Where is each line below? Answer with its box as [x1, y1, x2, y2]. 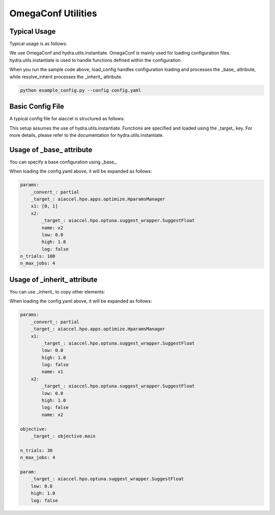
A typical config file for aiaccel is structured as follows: [9, 115, 125, 122]
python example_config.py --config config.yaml [20, 87, 141, 93]
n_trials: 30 [20, 447, 53, 453]
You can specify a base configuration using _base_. [9, 159, 118, 165]
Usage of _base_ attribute [9, 145, 93, 154]
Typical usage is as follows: [9, 41, 67, 47]
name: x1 [41, 369, 64, 375]
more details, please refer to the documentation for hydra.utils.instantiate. [9, 132, 164, 138]
